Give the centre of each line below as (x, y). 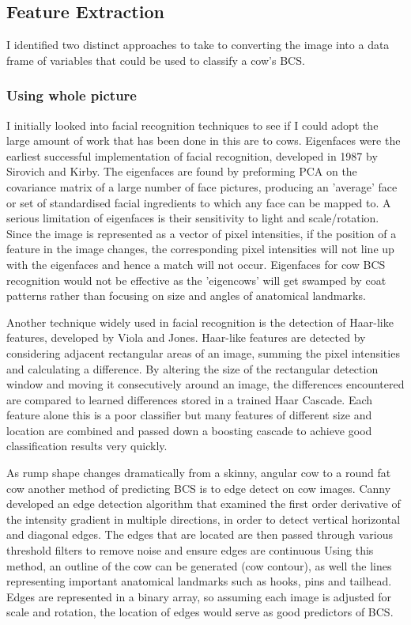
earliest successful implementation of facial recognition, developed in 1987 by (192, 155)
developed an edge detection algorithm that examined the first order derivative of (204, 504)
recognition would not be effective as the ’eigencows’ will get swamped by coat (196, 280)
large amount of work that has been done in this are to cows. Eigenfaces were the (204, 140)
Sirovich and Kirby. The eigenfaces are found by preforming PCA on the (182, 171)
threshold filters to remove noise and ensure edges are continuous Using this (190, 550)
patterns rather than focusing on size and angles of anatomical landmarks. (186, 295)
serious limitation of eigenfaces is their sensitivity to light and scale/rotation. (193, 218)
